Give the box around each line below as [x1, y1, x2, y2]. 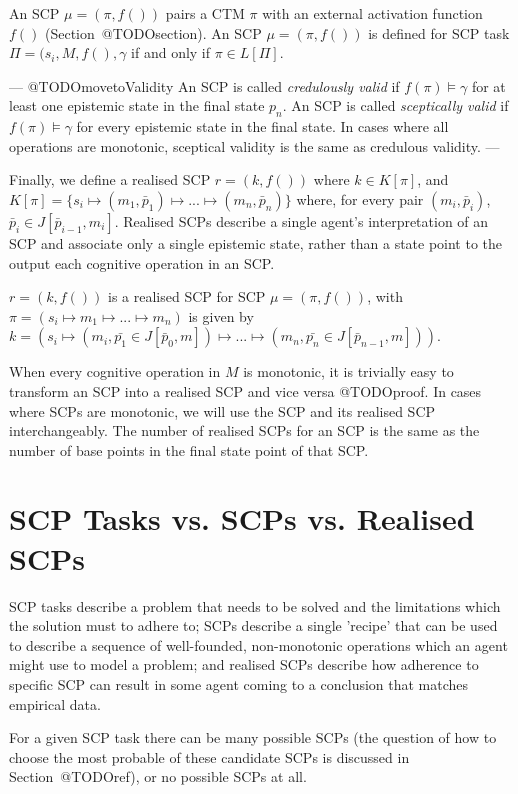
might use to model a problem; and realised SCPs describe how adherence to [9, 654, 479, 675]
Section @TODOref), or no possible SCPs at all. [9, 766, 307, 787]
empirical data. [9, 693, 101, 714]
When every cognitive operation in [9, 361, 221, 382]
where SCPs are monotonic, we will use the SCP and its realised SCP [9, 400, 436, 421]
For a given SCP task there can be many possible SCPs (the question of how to [9, 727, 497, 748]
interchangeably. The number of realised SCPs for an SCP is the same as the [9, 420, 480, 441]
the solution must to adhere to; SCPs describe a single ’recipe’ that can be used [9, 615, 498, 636]
